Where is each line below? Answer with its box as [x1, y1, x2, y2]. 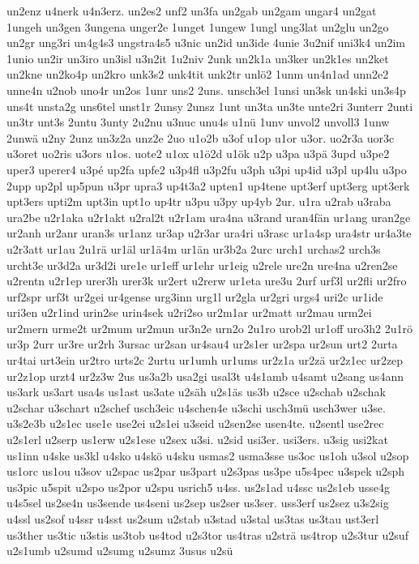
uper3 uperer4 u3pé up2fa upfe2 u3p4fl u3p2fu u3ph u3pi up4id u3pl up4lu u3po [6, 160, 407, 177]
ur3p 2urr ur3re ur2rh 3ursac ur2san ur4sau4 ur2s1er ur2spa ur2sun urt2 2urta [6, 335, 398, 352]
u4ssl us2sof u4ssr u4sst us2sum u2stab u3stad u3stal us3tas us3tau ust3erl [6, 511, 379, 527]
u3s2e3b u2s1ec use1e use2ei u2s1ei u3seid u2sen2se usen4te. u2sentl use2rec [6, 415, 384, 432]
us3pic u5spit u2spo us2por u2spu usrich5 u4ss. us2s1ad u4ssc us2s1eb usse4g [6, 478, 391, 495]
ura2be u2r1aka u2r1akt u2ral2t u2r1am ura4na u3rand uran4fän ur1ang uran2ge [6, 208, 411, 225]
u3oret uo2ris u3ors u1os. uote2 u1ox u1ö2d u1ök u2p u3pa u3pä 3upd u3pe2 [6, 145, 390, 162]
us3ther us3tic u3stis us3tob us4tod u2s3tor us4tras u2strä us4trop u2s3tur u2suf [6, 526, 408, 543]
